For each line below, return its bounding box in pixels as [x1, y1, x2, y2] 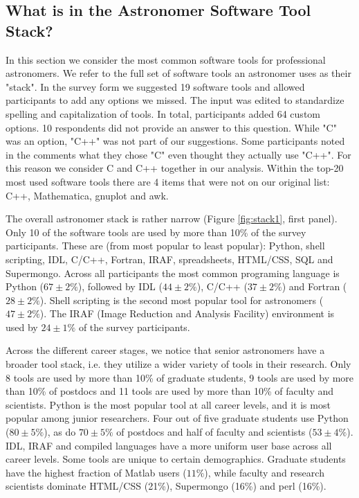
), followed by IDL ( [77, 279, 163, 294]
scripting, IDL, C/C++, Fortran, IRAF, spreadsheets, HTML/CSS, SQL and [6, 251, 333, 266]
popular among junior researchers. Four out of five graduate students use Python [6, 411, 349, 425]
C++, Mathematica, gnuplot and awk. [6, 188, 169, 202]
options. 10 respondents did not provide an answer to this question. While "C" [6, 120, 337, 134]
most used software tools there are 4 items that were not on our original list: [6, 174, 330, 188]
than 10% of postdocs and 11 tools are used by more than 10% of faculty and [6, 384, 334, 398]
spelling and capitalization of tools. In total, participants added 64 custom [6, 106, 320, 121]
